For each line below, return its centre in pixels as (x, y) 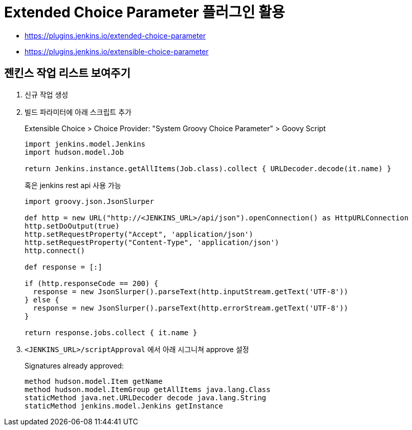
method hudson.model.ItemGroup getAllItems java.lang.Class (148, 389)
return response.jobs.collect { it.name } (111, 332)
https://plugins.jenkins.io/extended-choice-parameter (115, 35)
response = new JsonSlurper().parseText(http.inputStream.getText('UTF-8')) (191, 291)
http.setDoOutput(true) (72, 226)
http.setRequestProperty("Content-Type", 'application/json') (152, 242)
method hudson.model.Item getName (94, 381)
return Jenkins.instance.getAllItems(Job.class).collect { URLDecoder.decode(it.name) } (208, 168)
